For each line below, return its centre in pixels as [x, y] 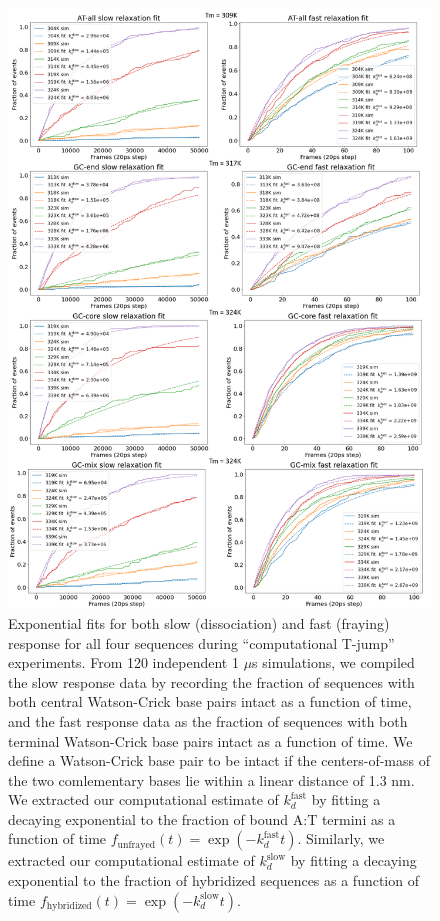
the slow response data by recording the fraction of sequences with [211, 681]
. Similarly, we [341, 838]
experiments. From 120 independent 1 [123, 662]
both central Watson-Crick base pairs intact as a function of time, [210, 701]
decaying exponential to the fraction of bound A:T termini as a [202, 818]
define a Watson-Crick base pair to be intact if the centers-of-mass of [219, 760]
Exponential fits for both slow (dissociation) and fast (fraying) [199, 622]
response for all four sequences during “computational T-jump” [201, 642]
